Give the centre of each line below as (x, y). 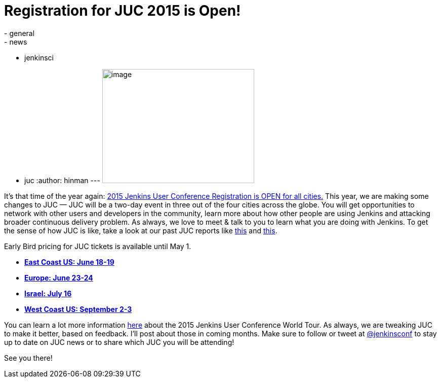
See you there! (28, 358)
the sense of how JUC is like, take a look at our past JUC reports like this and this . (141, 230)
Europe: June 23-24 (59, 277)
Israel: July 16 (48, 293)
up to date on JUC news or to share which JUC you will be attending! (119, 342)
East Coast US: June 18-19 (69, 262)
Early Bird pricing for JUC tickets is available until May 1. (98, 246)
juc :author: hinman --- (62, 180)
